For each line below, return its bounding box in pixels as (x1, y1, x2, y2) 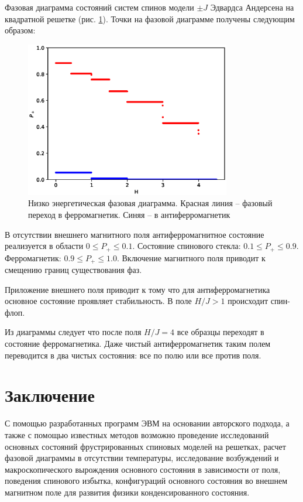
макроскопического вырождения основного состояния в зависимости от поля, (5, 463, 281, 475)
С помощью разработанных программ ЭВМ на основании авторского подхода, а (5, 417, 290, 429)
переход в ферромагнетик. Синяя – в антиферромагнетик (28, 209, 230, 220)
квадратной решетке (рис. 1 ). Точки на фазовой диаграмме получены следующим (5, 12, 295, 25)
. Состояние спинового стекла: (132, 240, 241, 252)
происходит (228, 295, 268, 307)
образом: (5, 24, 36, 36)
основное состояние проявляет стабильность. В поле (5, 295, 192, 307)
